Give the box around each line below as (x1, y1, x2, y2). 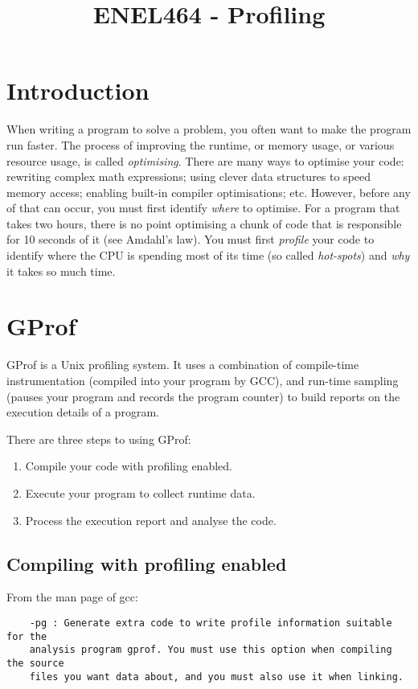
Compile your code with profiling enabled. (25, 457, 232, 474)
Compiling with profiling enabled (6, 551, 287, 576)
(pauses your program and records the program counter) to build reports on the (6, 388, 400, 404)
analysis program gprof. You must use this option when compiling (29, 644, 392, 656)
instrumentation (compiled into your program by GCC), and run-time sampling (6, 371, 399, 388)
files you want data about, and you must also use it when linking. (29, 671, 404, 683)
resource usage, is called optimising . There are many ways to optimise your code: (6, 152, 404, 169)
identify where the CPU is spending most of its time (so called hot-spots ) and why (6, 247, 410, 264)
